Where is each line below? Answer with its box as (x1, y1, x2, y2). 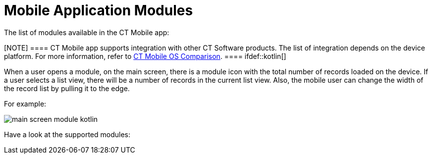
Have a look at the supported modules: (4, 130, 130, 139)
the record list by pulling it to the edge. (4, 84, 130, 93)
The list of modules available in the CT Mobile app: (4, 28, 169, 37)
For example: (4, 99, 47, 108)
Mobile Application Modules (4, 2, 193, 19)
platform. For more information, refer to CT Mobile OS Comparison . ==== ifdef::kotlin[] (4, 52, 286, 60)
